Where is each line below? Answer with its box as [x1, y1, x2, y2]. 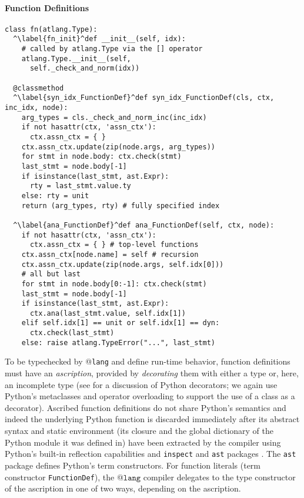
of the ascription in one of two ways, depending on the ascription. [5, 482, 241, 494]
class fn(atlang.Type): [5, 25, 98, 34]
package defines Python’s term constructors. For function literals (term [5, 459, 261, 471]
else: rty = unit [21, 191, 89, 200]
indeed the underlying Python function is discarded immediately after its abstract [5, 413, 300, 425]
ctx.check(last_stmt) [29, 329, 115, 337]
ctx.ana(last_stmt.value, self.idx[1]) [29, 309, 186, 317]
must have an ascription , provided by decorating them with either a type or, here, [5, 367, 299, 379]
